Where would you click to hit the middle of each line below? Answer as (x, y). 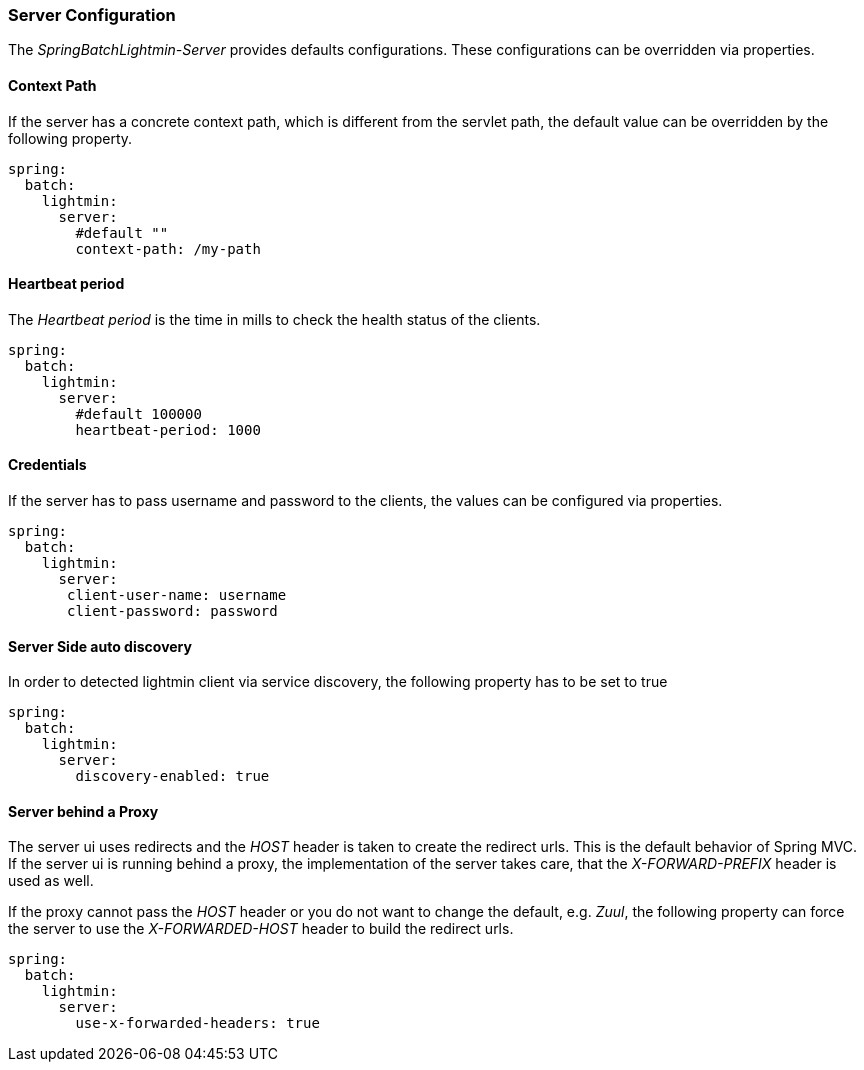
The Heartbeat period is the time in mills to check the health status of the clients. (274, 319)
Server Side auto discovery (100, 646)
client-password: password (172, 611)
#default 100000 (138, 413)
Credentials (47, 465)
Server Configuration (92, 15)
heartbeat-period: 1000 (168, 429)
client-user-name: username (177, 595)
